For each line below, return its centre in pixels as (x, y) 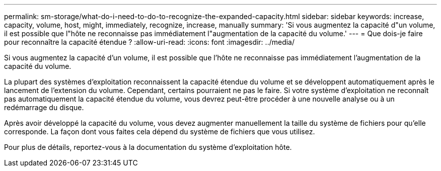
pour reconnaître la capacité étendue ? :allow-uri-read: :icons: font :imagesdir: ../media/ (150, 42)
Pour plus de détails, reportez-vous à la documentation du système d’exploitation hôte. (148, 147)
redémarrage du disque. (44, 107)
